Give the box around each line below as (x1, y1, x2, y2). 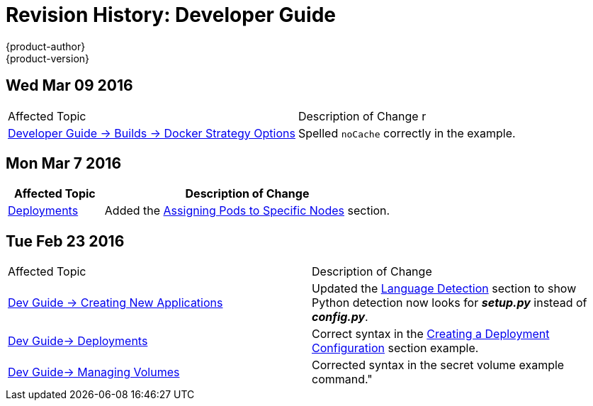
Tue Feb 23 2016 (6, 232, 125, 250)
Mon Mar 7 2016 (6, 154, 122, 173)
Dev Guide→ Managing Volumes (8, 365, 180, 380)
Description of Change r (298, 108, 427, 123)
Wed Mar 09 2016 (6, 77, 133, 95)
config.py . (312, 310, 368, 325)
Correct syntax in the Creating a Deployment (312, 327, 550, 342)
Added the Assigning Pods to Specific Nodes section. (104, 203, 390, 218)
